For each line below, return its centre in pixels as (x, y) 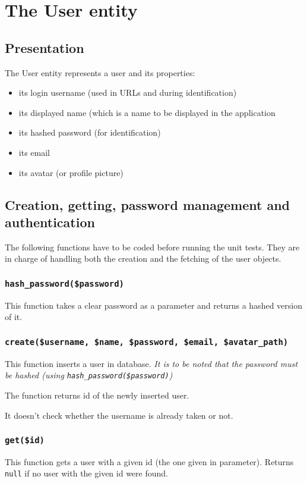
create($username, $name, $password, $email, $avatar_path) (147, 342)
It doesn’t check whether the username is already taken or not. (119, 415)
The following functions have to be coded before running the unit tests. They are (152, 247)
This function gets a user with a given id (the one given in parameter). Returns (149, 461)
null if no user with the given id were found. (86, 473)
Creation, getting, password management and (147, 204)
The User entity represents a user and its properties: (100, 72)
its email (34, 152)
